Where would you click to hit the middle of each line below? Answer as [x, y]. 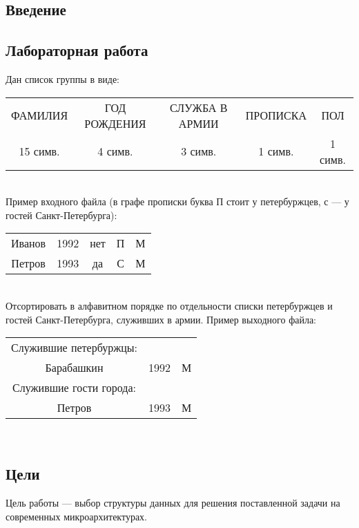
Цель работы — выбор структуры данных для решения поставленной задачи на [173, 502]
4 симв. [115, 151]
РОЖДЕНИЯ [115, 123]
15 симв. [39, 151]
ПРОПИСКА [276, 115]
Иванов [29, 243]
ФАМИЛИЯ [40, 115]
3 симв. [199, 151]
